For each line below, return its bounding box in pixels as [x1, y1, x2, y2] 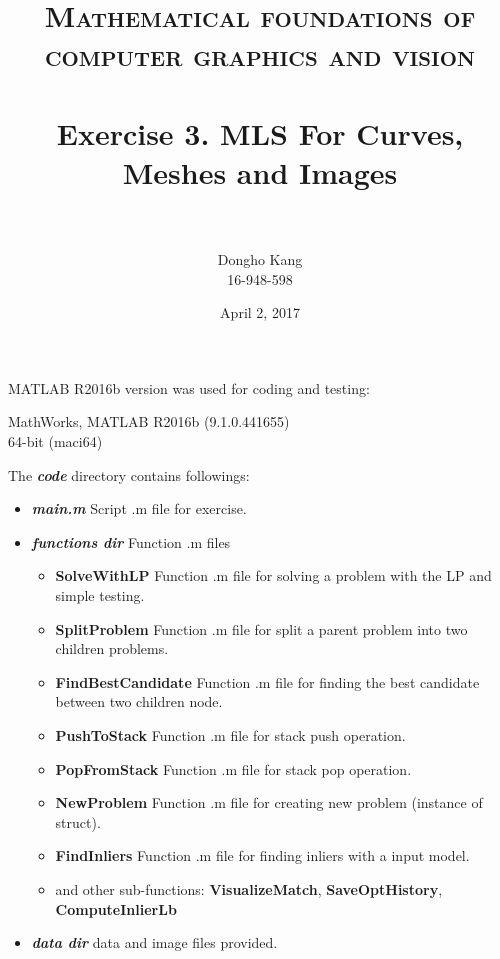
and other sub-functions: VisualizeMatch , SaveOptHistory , [55, 878, 443, 899]
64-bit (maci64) [8, 431, 103, 452]
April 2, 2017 [220, 302, 300, 323]
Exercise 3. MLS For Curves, [56, 112, 464, 153]
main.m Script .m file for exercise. [31, 498, 247, 519]
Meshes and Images [122, 151, 398, 192]
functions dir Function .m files [31, 531, 231, 552]
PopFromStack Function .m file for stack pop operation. [55, 758, 412, 779]
